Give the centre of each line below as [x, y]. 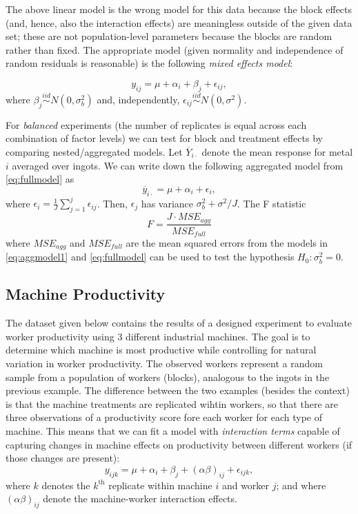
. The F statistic [271, 203]
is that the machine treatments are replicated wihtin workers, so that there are [172, 403]
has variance [167, 203]
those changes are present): [63, 458]
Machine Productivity [86, 294]
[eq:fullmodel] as [40, 179]
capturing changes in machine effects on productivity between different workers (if [179, 444]
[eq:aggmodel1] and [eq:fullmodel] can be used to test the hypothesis [150, 257]
